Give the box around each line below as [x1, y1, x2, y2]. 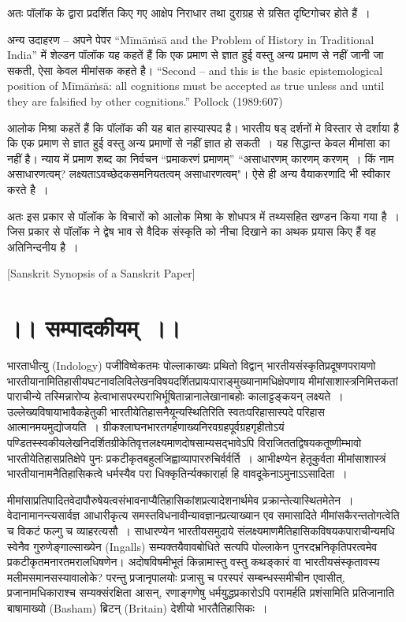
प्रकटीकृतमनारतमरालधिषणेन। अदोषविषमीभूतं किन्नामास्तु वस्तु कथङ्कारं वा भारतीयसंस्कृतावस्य [7, 553, 380, 570]
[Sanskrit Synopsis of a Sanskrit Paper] [7, 265, 196, 281]
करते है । [7, 181, 49, 197]
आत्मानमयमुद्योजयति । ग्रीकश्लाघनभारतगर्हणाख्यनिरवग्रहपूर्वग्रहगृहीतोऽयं [7, 419, 285, 435]
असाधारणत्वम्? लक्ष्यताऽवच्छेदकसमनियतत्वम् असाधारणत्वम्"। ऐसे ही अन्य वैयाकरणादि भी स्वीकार [7, 166, 391, 182]
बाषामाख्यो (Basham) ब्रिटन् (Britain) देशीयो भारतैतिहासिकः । [7, 599, 268, 616]
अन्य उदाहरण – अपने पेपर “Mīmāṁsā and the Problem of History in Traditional [7, 31, 374, 47]
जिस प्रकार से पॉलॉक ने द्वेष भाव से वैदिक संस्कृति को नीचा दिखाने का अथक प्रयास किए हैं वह [7, 223, 376, 240]
